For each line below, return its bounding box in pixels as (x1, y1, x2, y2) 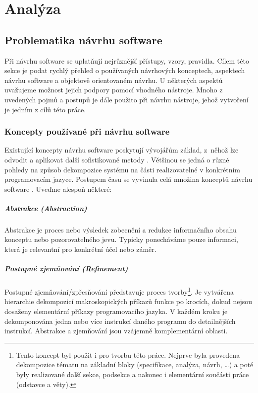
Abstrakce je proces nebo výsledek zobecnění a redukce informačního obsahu (4, 224, 237, 235)
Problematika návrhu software (4, 32, 162, 47)
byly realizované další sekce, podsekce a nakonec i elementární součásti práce (16, 369, 249, 380)
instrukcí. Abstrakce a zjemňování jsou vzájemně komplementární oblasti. (4, 325, 228, 336)
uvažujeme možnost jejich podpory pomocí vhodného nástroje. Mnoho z (4, 84, 223, 95)
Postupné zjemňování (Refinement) (4, 263, 128, 274)
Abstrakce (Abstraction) (4, 203, 87, 213)
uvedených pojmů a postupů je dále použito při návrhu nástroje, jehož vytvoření (4, 94, 249, 104)
